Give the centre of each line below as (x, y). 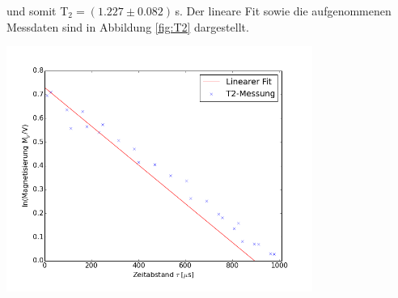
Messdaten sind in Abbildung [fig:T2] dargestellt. (128, 26)
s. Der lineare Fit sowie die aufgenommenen (283, 11)
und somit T (38, 11)
